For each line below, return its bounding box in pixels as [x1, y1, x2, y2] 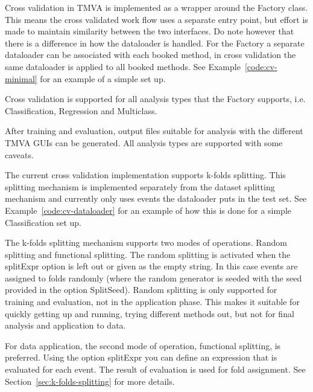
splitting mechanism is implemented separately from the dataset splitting [5, 180, 275, 193]
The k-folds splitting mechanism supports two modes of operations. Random [5, 236, 287, 249]
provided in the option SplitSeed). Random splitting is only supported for [5, 283, 277, 296]
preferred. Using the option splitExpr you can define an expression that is [5, 351, 277, 364]
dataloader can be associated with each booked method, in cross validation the [5, 48, 296, 61]
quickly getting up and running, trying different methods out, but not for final [5, 307, 294, 320]
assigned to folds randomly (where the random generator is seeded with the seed [5, 271, 302, 284]
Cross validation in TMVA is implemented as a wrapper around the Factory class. [5, 1, 308, 13]
